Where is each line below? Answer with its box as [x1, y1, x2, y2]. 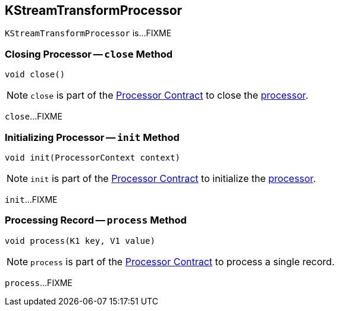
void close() [5, 70, 65, 80]
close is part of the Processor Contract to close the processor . [30, 89, 309, 102]
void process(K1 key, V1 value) [5, 235, 155, 246]
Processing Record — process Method [5, 214, 187, 227]
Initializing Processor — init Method [5, 131, 180, 143]
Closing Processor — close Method [5, 48, 173, 60]
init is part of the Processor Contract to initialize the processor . [30, 172, 316, 184]
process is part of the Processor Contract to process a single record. [30, 255, 335, 268]
